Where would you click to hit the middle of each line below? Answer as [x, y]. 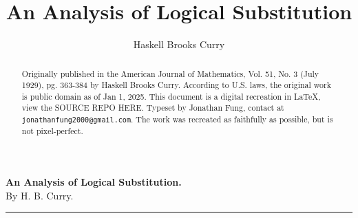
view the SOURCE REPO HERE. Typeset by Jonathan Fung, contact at [153, 108]
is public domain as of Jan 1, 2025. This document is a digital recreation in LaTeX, [171, 96]
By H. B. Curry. [40, 195]
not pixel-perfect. [52, 131]
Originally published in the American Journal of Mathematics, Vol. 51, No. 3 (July [170, 73]
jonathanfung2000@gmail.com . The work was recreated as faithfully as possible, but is [177, 119]
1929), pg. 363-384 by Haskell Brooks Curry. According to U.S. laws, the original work [176, 85]
